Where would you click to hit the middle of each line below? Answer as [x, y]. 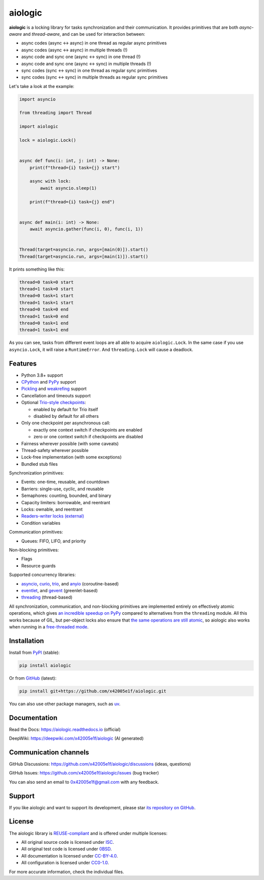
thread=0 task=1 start [46, 296]
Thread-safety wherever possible [55, 450]
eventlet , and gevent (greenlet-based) [59, 590]
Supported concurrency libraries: [42, 575]
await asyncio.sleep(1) [68, 188]
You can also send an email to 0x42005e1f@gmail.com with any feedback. [84, 782]
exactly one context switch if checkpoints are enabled [88, 429]
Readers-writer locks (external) [53, 516]
